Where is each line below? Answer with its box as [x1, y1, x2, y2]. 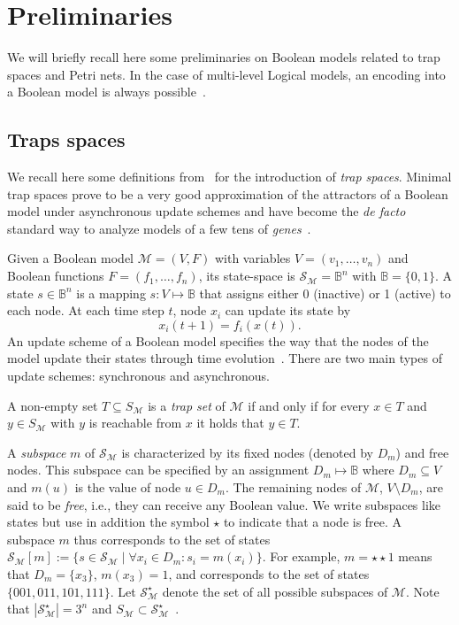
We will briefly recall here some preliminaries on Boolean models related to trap [7, 48, 440, 66]
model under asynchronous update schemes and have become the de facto [7, 202, 406, 220]
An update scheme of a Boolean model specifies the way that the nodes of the [7, 331, 429, 350]
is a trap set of [148, 396, 226, 414]
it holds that [196, 413, 264, 432]
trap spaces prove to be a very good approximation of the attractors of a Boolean [7, 184, 448, 203]
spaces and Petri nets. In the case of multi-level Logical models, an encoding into [7, 65, 446, 83]
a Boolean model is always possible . [7, 82, 206, 101]
